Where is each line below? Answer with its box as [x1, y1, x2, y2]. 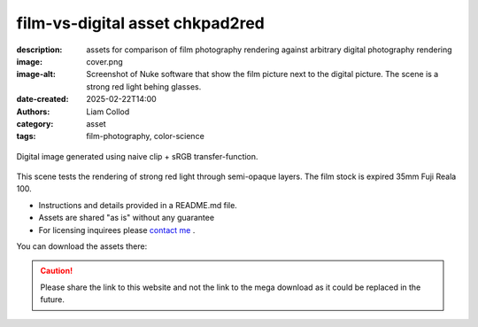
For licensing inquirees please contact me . [38, 224, 196, 235]
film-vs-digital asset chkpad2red [16, 13, 265, 33]
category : [16, 118, 54, 128]
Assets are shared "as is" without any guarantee [38, 213, 215, 223]
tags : [16, 131, 36, 142]
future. [40, 294, 66, 305]
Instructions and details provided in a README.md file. [38, 199, 238, 210]
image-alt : [16, 69, 57, 80]
